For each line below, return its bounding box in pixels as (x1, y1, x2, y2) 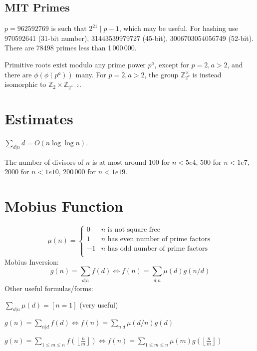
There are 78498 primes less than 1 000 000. (4, 42, 137, 53)
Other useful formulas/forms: (4, 283, 93, 293)
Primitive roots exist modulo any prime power (4, 59, 146, 69)
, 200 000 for (58, 166, 96, 177)
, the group (144, 69, 179, 79)
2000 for (4, 166, 29, 177)
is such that (51, 23, 87, 33)
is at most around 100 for (92, 156, 170, 167)
